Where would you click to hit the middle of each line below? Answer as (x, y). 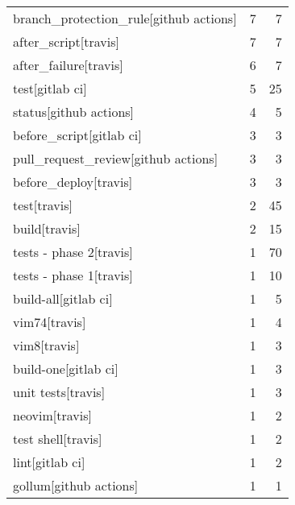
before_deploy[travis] (73, 182)
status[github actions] (74, 112)
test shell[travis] (58, 439)
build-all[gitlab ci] (63, 298)
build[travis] (47, 228)
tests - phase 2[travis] (73, 252)
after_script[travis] (66, 41)
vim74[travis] (50, 322)
